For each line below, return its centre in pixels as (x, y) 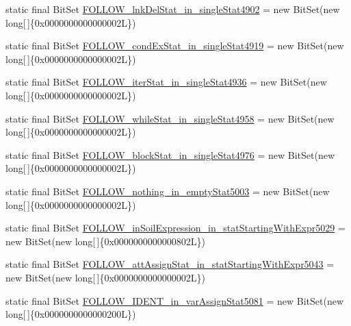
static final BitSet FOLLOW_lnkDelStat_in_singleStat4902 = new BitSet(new (173, 9)
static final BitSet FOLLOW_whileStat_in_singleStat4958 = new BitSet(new (170, 118)
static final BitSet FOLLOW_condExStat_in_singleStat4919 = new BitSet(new (175, 46)
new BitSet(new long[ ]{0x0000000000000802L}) (106, 241)
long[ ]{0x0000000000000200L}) (71, 314)
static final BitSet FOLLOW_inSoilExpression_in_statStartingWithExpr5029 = (175, 228)
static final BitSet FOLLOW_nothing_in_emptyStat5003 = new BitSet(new (168, 191)
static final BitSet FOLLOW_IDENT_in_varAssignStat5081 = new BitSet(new (175, 300)
